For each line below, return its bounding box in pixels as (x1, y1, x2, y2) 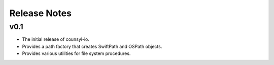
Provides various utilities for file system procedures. (22, 50, 131, 56)
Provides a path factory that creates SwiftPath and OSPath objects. (22, 43, 162, 49)
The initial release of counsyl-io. (22, 36, 90, 42)
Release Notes (9, 8, 72, 19)
